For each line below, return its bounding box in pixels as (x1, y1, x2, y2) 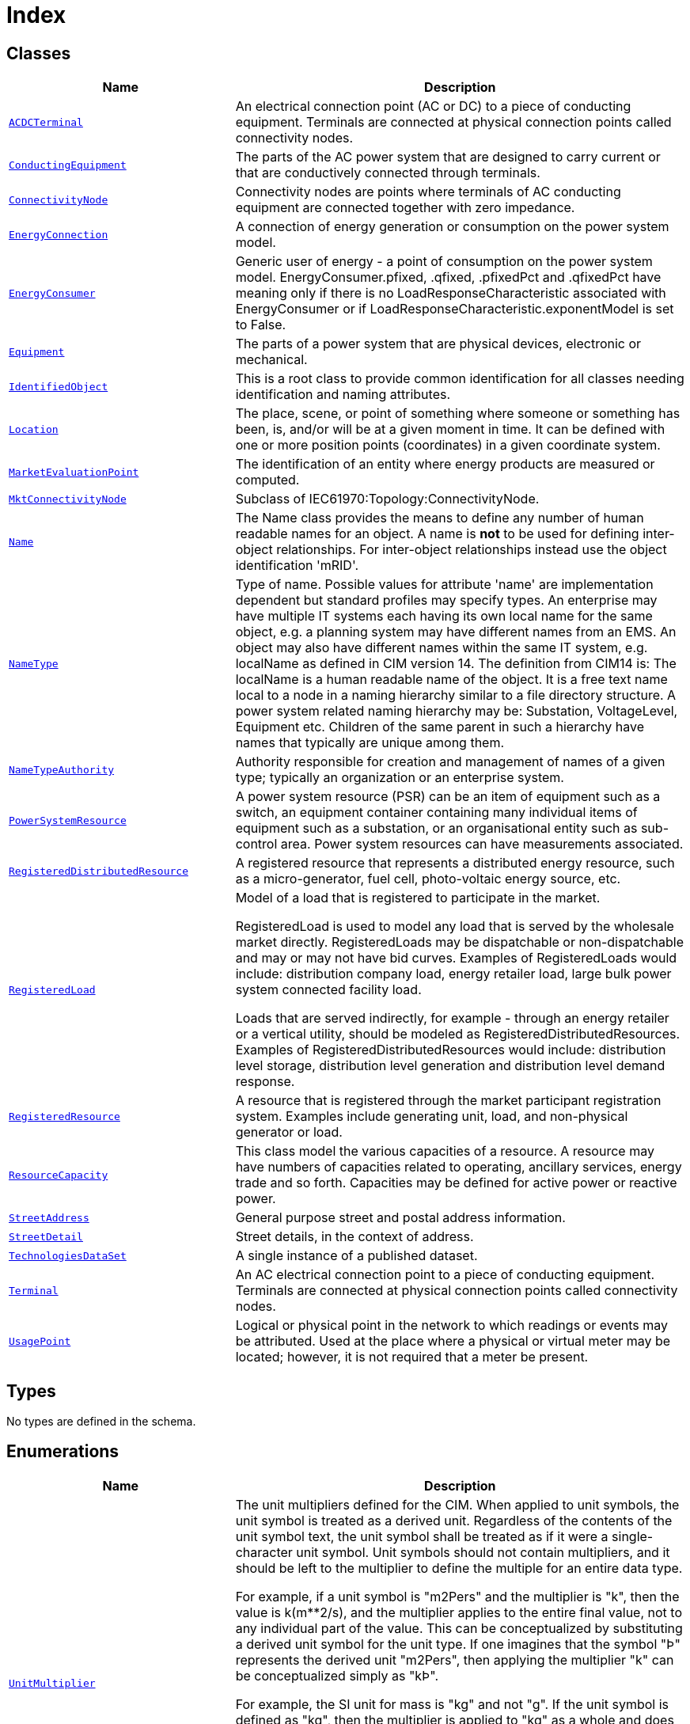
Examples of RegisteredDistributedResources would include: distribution (235, 1042, 666, 1058)
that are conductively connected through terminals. (235, 165, 540, 181)
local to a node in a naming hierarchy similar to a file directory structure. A (235, 687, 677, 704)
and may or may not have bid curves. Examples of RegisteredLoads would (235, 950, 677, 966)
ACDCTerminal (9, 116, 83, 128)
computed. (235, 472, 300, 488)
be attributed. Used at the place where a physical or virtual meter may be (235, 1333, 671, 1350)
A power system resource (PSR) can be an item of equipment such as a (235, 788, 661, 805)
